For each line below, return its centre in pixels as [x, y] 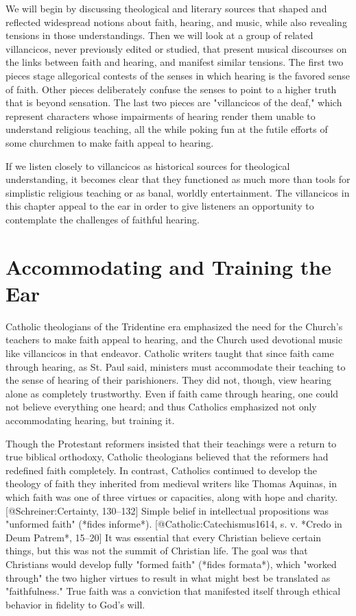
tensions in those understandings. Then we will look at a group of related [159, 35]
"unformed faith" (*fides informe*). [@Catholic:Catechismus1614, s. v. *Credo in [174, 524]
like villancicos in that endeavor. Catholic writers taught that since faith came [170, 353]
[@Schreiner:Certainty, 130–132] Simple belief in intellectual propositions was [167, 510]
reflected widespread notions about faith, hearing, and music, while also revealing [176, 22]
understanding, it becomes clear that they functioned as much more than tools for [178, 179]
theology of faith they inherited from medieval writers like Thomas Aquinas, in [171, 483]
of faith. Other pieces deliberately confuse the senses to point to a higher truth [171, 89]
